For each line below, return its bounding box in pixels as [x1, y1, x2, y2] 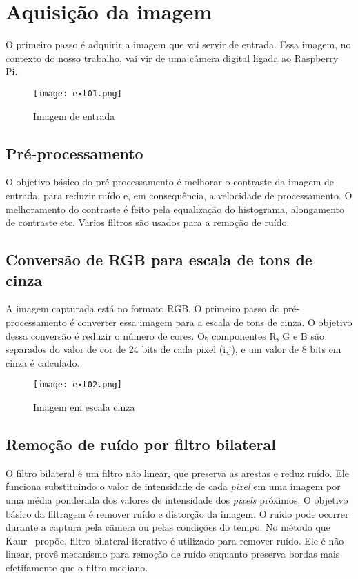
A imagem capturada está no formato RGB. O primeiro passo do [6, 301, 280, 316]
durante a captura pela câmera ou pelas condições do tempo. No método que [6, 520, 330, 534]
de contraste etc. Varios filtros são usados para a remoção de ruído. [6, 215, 290, 230]
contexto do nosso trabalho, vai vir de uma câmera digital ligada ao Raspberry [6, 50, 339, 65]
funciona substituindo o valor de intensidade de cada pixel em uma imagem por [6, 479, 341, 494]
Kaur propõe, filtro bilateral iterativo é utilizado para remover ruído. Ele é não [6, 533, 344, 547]
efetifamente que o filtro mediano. [6, 560, 148, 574]
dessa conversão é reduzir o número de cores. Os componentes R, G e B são [6, 328, 324, 343]
